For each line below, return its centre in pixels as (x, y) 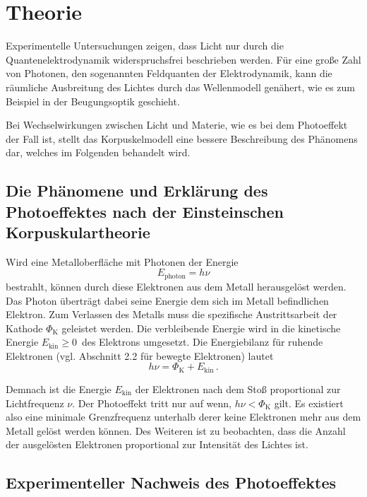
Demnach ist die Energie (59, 388)
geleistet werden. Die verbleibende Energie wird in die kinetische (201, 328)
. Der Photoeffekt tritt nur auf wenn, (152, 403)
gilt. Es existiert (309, 403)
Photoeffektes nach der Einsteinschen (145, 211)
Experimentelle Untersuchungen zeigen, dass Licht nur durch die (145, 46)
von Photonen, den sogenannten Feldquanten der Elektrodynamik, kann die (169, 73)
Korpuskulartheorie (78, 232)
